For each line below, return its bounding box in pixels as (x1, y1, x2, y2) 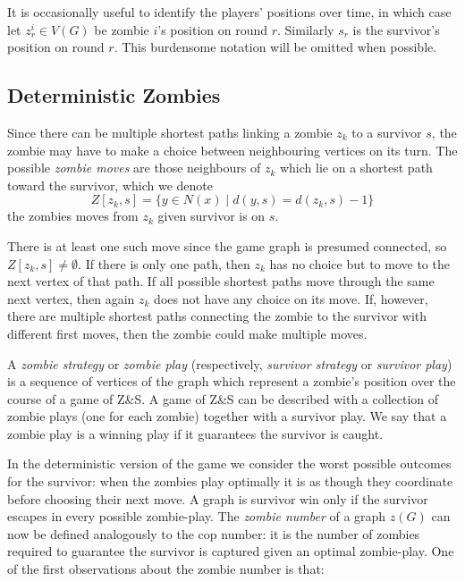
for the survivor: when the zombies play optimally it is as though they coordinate (7, 472, 453, 491)
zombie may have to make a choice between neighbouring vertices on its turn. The (7, 140, 458, 159)
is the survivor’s (352, 20, 440, 38)
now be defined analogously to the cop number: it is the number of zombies (7, 524, 420, 543)
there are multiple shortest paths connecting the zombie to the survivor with (7, 307, 427, 325)
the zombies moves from (7, 206, 139, 225)
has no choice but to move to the (269, 254, 450, 273)
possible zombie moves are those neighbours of (7, 158, 261, 177)
